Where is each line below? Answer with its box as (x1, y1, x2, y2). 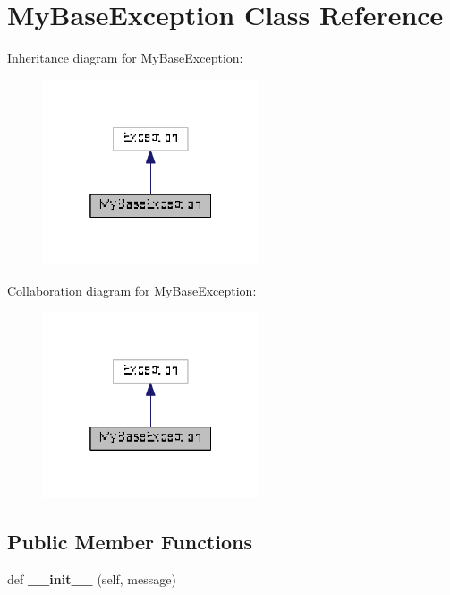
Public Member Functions (7, 527, 252, 555)
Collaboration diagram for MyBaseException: (7, 280, 257, 299)
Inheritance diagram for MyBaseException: (7, 48, 243, 67)
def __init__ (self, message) (7, 569, 176, 588)
